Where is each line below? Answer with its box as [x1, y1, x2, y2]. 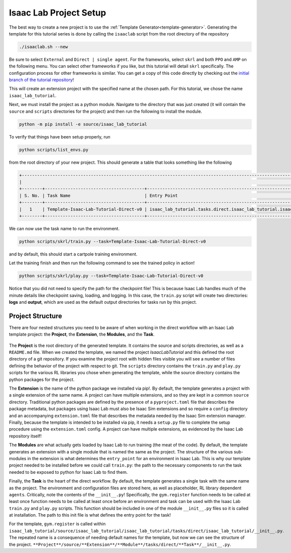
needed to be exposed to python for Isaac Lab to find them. [9, 469, 128, 475]
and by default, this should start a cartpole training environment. [9, 251, 138, 257]
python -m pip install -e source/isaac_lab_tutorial [19, 121, 147, 127]
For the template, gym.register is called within [9, 521, 106, 527]
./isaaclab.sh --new [19, 44, 68, 50]
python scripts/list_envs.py [19, 147, 89, 153]
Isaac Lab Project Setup [9, 7, 106, 18]
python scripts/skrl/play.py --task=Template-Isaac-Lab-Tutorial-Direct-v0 [19, 273, 204, 279]
